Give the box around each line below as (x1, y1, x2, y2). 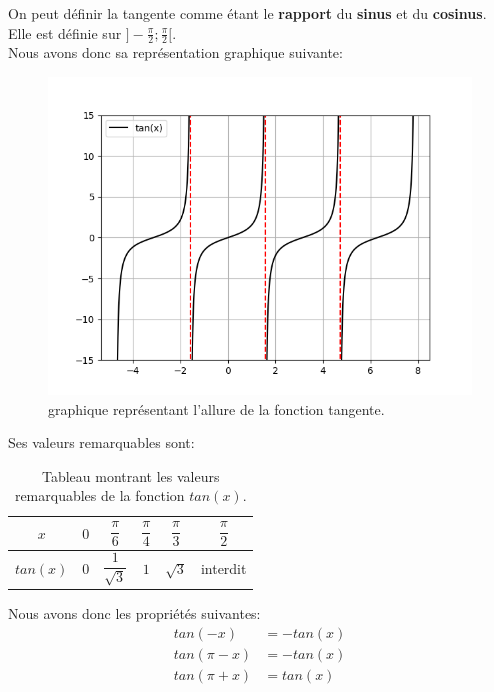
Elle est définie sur (8, 22, 122, 43)
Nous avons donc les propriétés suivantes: (8, 603, 261, 624)
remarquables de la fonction (14, 485, 185, 506)
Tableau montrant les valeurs (41, 465, 220, 486)
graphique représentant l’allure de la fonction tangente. (48, 398, 385, 419)
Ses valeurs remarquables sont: (8, 432, 195, 453)
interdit (200, 558, 247, 579)
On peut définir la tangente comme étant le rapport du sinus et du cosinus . (8, 3, 487, 23)
